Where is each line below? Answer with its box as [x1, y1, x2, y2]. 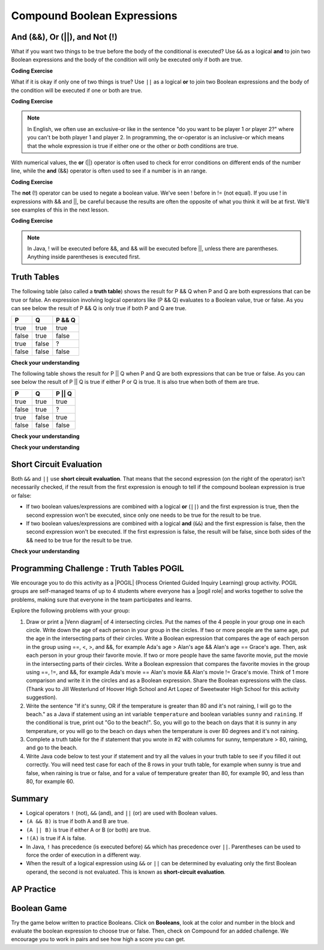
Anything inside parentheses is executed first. [27, 253, 141, 261]
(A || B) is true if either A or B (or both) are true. [26, 826, 151, 833]
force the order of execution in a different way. [26, 851, 141, 859]
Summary [11, 793, 49, 803]
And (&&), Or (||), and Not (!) [11, 32, 118, 42]
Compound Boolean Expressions [11, 9, 178, 22]
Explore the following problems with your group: [11, 607, 130, 614]
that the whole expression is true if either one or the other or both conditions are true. [27, 142, 239, 150]
